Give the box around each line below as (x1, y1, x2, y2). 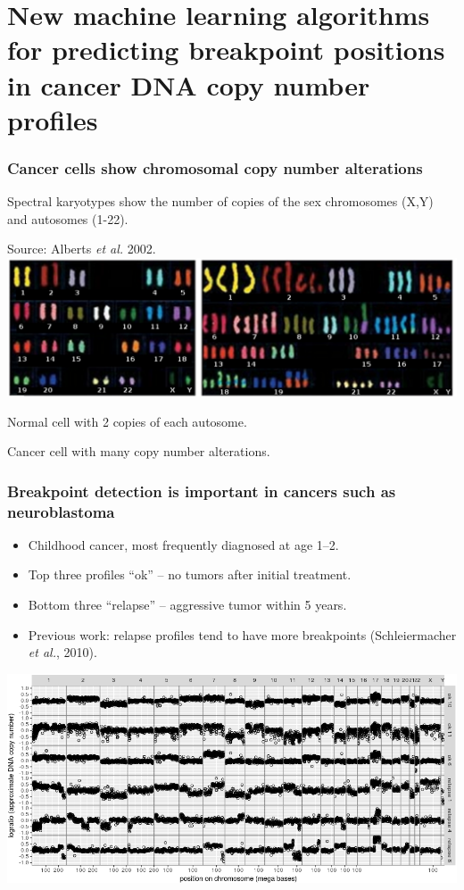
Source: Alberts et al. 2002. (7, 239, 156, 258)
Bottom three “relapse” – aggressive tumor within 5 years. (28, 595, 347, 614)
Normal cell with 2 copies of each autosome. (7, 412, 247, 430)
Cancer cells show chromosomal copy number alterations (7, 156, 423, 179)
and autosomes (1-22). (7, 209, 128, 228)
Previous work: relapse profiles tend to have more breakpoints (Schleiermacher (28, 625, 457, 644)
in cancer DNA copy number (7, 66, 370, 103)
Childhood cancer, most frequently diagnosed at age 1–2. (28, 535, 339, 553)
